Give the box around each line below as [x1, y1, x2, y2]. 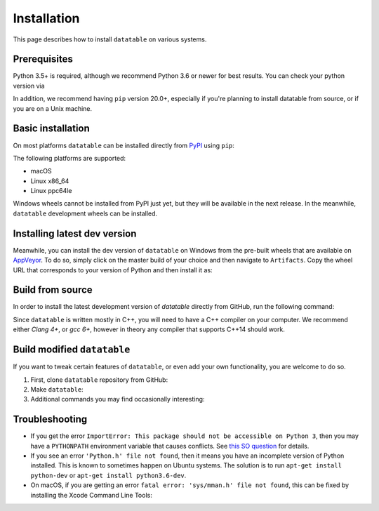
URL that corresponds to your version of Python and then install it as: [13, 265, 213, 274]
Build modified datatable [13, 344, 131, 356]
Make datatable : [30, 385, 84, 393]
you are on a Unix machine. [13, 104, 93, 112]
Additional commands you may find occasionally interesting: [30, 395, 205, 404]
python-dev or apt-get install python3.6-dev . [30, 471, 187, 479]
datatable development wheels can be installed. [13, 209, 158, 218]
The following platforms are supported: [13, 154, 126, 162]
